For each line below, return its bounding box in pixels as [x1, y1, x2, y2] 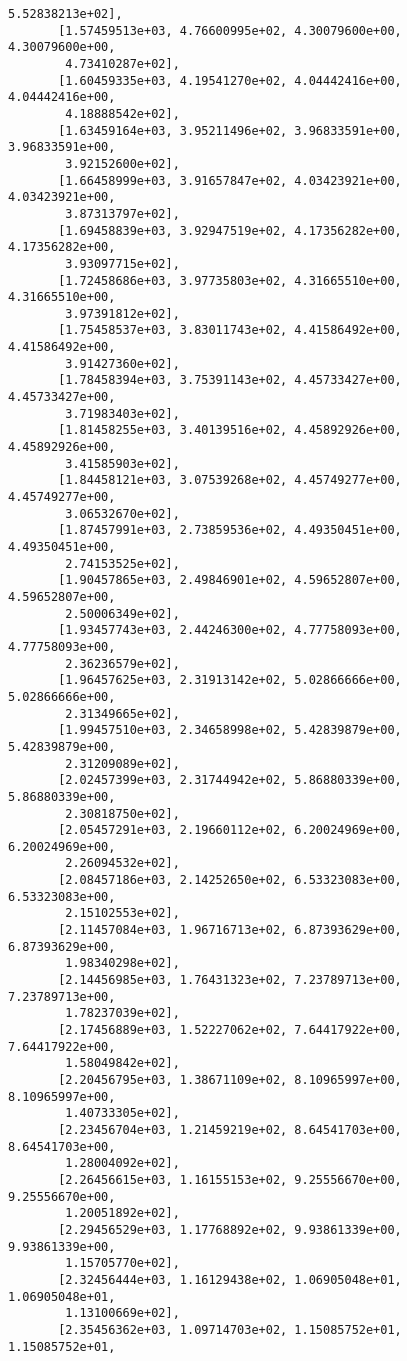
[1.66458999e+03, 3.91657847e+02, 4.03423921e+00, [58, 173, 402, 188]
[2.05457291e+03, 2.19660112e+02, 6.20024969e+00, [58, 823, 402, 838]
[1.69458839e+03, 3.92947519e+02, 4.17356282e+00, [58, 223, 402, 238]
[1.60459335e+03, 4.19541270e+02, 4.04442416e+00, [58, 73, 402, 88]
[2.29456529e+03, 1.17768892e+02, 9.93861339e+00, [58, 1222, 402, 1237]
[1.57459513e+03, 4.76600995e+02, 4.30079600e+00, [58, 23, 402, 38]
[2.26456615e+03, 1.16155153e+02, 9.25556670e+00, [58, 1172, 402, 1187]
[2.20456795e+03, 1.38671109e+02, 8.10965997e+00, [58, 1073, 402, 1087]
